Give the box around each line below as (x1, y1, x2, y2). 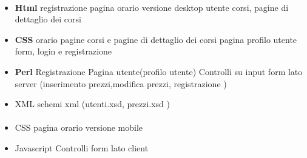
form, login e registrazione (15, 45, 112, 58)
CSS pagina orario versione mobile (15, 121, 143, 134)
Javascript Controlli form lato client (15, 141, 149, 154)
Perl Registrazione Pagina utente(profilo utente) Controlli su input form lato (15, 65, 303, 77)
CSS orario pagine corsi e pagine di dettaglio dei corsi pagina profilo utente (15, 33, 297, 45)
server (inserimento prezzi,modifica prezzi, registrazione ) (15, 77, 227, 90)
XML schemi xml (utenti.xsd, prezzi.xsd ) (15, 97, 170, 110)
